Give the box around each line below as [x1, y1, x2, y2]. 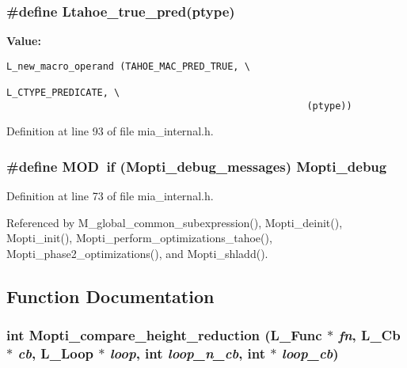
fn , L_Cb [338, 325, 401, 345]
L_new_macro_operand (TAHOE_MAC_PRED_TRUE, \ [6, 60, 250, 72]
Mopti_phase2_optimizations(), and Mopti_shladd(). [6, 245, 268, 262]
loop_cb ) [281, 343, 339, 363]
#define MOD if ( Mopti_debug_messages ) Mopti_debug [6, 156, 387, 176]
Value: [6, 32, 41, 49]
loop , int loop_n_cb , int [109, 343, 266, 363]
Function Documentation [6, 284, 215, 309]
